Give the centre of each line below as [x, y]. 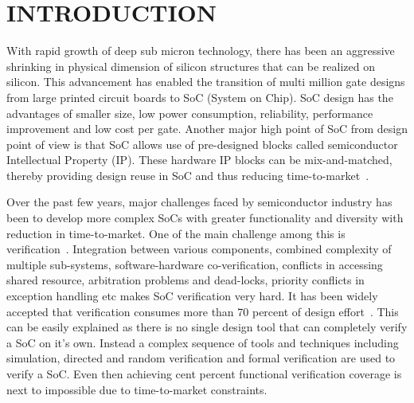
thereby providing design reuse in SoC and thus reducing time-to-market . [188, 175]
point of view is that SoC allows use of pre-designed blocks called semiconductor [202, 144]
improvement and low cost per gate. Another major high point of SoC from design [207, 129]
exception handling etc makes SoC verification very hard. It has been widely [192, 296]
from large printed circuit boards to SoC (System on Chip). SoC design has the [200, 97]
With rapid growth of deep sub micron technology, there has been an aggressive [201, 51]
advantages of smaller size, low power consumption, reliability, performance [190, 113]
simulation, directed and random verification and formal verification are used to [201, 358]
